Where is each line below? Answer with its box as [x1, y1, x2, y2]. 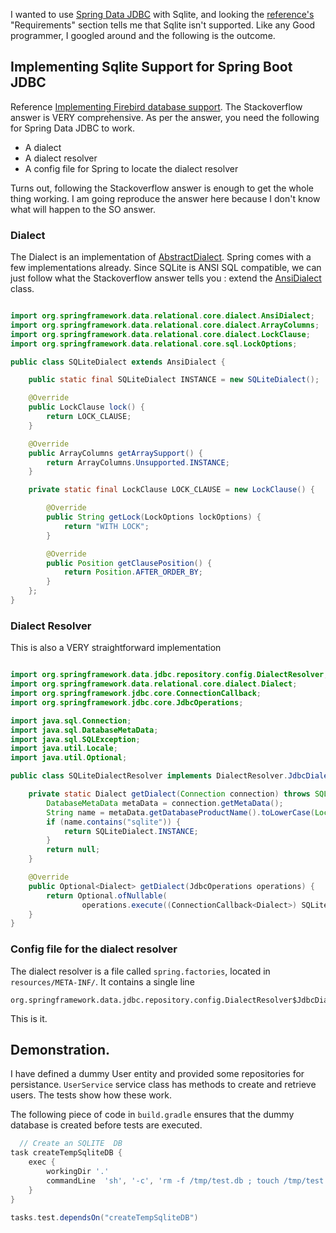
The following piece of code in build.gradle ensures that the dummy [10, 1109, 295, 1121]
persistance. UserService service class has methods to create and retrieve [10, 1079, 317, 1091]
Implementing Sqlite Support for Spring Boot [10, 59, 293, 76]
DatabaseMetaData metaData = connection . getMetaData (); [46, 798, 284, 808]
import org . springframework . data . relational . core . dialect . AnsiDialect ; [10, 311, 315, 321]
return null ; [46, 845, 101, 855]
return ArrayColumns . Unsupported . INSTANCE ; [46, 457, 230, 468]
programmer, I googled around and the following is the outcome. [10, 30, 276, 41]
